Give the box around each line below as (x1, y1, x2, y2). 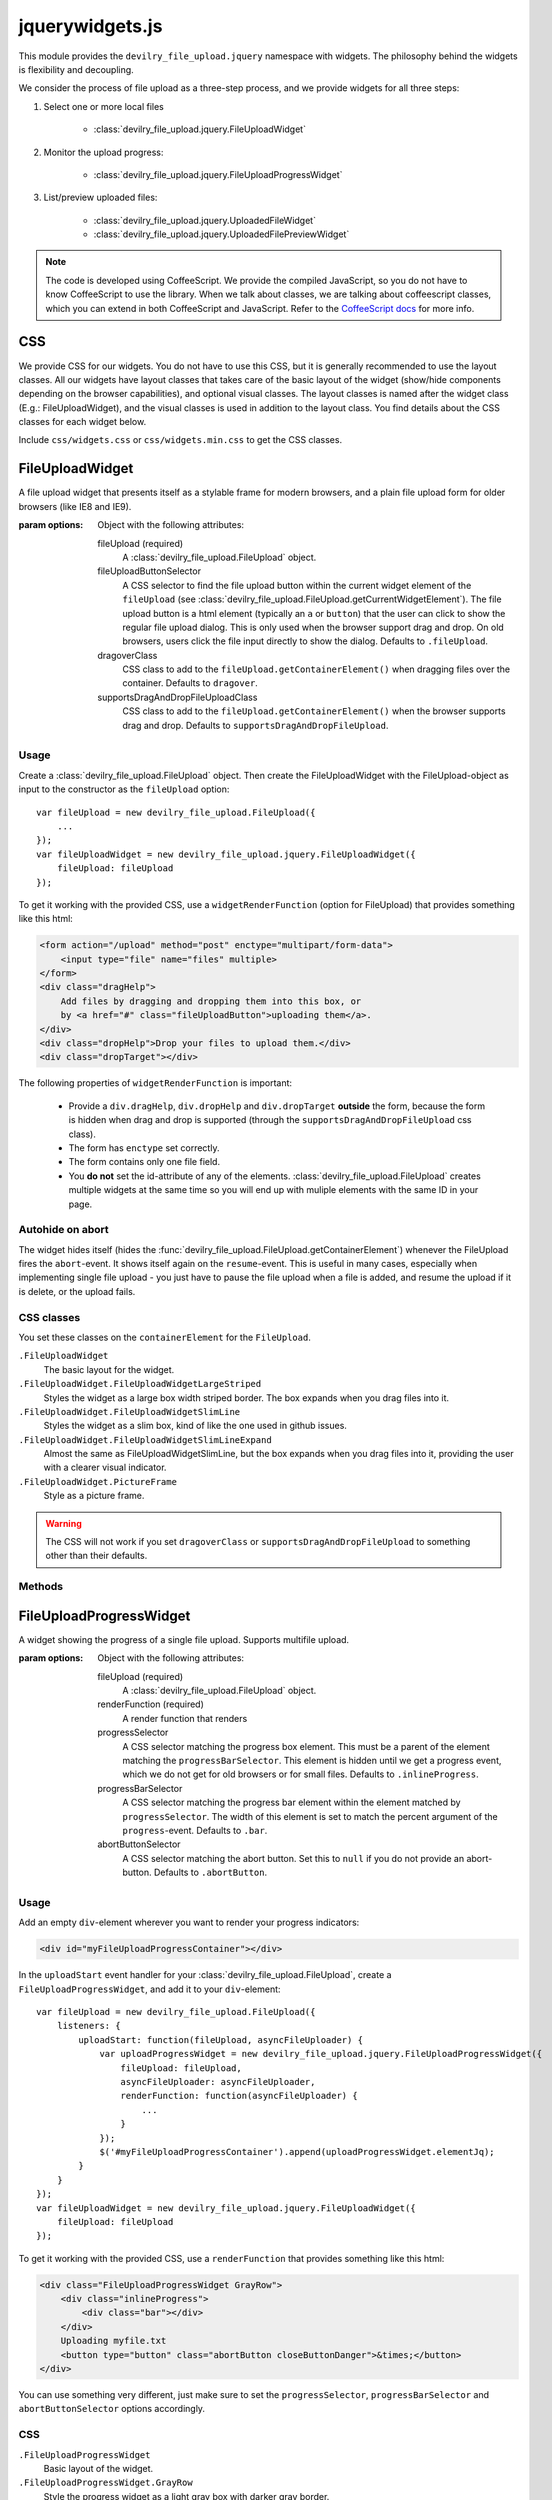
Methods (18, 1580, 64, 1594)
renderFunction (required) (97, 1698, 205, 1710)
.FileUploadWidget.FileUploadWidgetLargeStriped (18, 1378, 262, 1390)
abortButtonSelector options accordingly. (18, 2403, 205, 2415)
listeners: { (56, 2020, 121, 2032)
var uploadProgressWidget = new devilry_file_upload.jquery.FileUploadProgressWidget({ (99, 2048, 543, 2060)
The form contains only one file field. (68, 1156, 220, 1168)
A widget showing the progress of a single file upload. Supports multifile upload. (18, 1633, 350, 1645)
